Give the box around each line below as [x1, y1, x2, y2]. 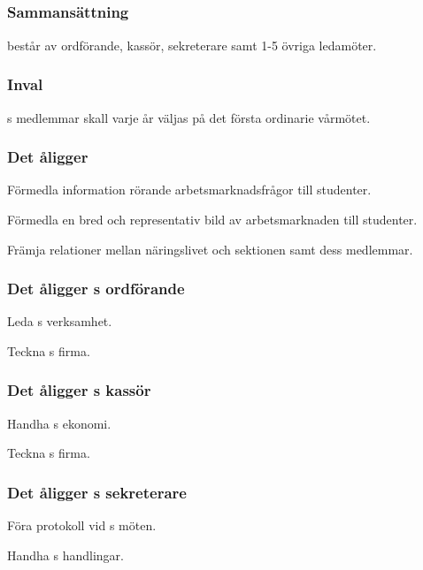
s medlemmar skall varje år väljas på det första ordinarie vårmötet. [7, 108, 371, 126]
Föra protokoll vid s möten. [7, 516, 157, 535]
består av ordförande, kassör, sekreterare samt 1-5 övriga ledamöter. [7, 35, 377, 54]
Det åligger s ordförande [7, 277, 185, 300]
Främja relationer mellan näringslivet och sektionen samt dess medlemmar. [7, 239, 413, 258]
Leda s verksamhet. [7, 312, 112, 331]
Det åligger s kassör [7, 379, 151, 401]
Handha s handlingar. [7, 545, 124, 564]
